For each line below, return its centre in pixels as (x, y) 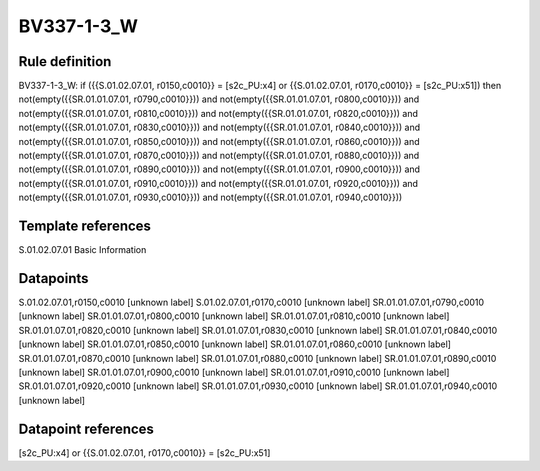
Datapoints (53, 278)
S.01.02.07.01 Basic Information (82, 250)
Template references (85, 226)
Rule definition (65, 61)
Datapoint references (86, 428)
